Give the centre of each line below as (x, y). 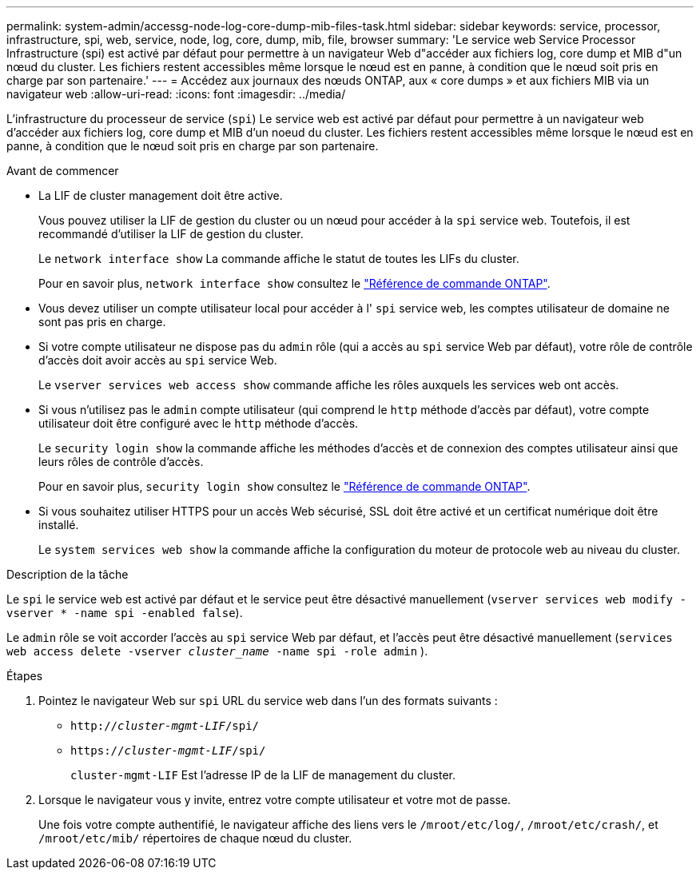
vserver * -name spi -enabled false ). (125, 613)
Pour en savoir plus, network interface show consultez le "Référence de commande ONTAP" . (294, 283)
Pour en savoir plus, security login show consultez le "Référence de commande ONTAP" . (284, 486)
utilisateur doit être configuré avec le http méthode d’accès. (199, 423)
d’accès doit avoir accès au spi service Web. (158, 360)
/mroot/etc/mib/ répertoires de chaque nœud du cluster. (195, 838)
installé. (59, 525)
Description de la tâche (68, 574)
